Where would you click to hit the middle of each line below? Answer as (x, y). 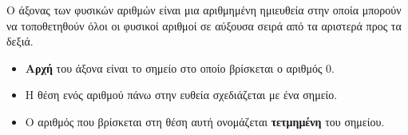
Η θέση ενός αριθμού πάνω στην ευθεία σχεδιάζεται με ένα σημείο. (181, 95)
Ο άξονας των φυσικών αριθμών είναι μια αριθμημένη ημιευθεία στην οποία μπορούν (204, 10)
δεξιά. (20, 41)
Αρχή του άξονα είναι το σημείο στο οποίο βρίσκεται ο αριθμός (174, 67)
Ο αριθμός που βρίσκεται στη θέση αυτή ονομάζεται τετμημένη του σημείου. (205, 121)
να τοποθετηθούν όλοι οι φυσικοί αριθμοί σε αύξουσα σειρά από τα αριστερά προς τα (204, 25)
